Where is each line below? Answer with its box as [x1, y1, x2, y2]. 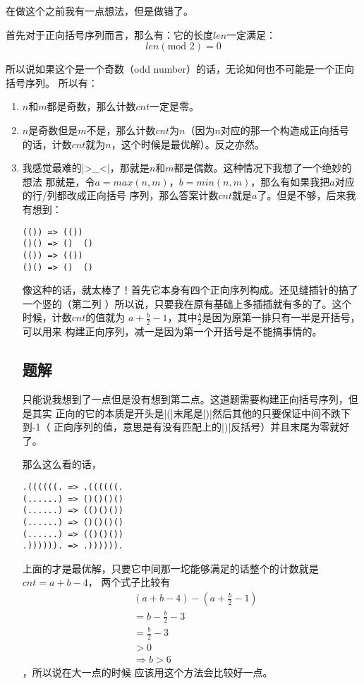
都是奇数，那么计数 [47, 99, 136, 114]
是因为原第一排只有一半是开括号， [202, 310, 360, 325]
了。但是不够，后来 [257, 188, 346, 203]
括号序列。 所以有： [6, 75, 98, 90]
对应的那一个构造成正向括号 [220, 122, 349, 137]
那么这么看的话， [22, 457, 102, 472]
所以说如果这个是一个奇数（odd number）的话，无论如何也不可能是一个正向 [6, 61, 354, 76]
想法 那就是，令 [22, 174, 95, 188]
